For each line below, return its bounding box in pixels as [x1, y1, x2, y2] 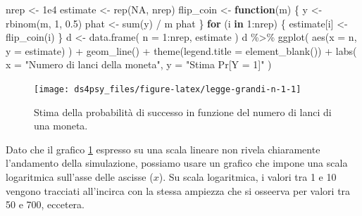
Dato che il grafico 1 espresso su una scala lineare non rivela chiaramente [6, 141, 320, 156]
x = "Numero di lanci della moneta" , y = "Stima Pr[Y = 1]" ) [6, 57, 272, 72]
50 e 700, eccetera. [6, 197, 85, 212]
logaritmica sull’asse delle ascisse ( [6, 170, 154, 184]
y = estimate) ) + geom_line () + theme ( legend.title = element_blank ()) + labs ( [6, 43, 357, 58]
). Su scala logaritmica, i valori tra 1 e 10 [158, 170, 337, 184]
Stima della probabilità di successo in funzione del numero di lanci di [34, 104, 332, 119]
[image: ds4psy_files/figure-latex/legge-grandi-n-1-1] [34, 84, 301, 94]
